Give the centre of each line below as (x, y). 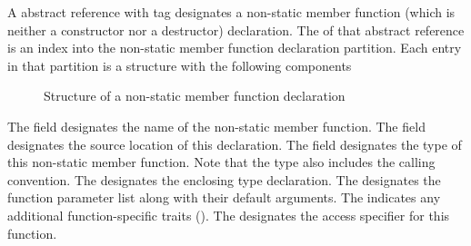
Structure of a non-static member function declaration (195, 96)
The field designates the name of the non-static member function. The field (216, 126)
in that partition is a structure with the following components (180, 65)
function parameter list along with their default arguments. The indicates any (224, 197)
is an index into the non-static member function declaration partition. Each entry (235, 48)
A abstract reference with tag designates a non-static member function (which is (231, 12)
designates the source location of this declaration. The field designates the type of (235, 144)
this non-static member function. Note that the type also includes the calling (221, 162)
